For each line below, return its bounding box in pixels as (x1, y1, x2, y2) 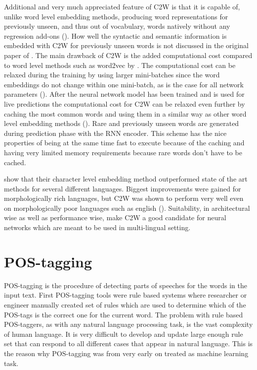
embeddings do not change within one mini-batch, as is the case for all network (4, 79, 244, 89)
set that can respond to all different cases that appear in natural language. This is (4, 338, 253, 349)
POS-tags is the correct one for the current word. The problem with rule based (4, 309, 243, 319)
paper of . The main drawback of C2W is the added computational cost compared (4, 50, 253, 60)
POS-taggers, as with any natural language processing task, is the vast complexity (4, 319, 253, 329)
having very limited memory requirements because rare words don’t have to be (4, 147, 242, 157)
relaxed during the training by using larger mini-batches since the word (4, 69, 220, 80)
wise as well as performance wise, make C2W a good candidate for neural (4, 212, 226, 223)
